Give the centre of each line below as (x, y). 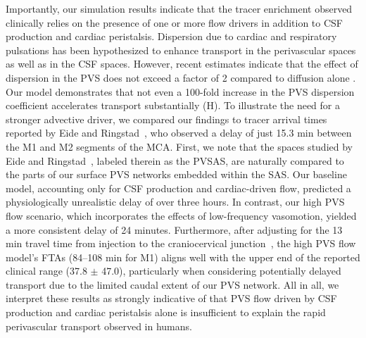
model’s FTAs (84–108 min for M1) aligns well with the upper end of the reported (183, 257)
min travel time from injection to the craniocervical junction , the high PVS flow (181, 243)
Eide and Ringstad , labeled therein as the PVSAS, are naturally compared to (175, 160)
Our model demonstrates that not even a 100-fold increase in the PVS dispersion (180, 91)
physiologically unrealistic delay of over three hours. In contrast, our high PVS (175, 202)
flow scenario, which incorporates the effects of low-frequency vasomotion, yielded (181, 215)
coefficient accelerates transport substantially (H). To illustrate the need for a (173, 105)
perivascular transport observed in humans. (99, 326)
